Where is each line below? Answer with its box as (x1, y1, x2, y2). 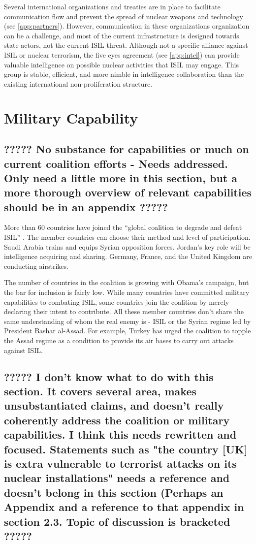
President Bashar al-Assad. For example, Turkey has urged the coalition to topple (4, 325, 251, 336)
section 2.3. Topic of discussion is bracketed (4, 513, 230, 529)
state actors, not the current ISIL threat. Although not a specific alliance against (4, 40, 248, 50)
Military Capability (4, 107, 138, 128)
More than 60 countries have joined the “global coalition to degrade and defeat (4, 222, 242, 232)
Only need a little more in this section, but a (4, 170, 237, 185)
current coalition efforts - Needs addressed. (4, 156, 228, 171)
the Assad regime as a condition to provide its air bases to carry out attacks (4, 335, 234, 346)
